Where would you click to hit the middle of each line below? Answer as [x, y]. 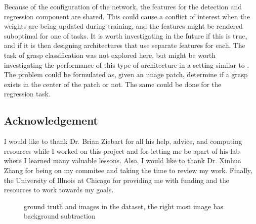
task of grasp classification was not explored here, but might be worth [110, 55]
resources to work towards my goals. [59, 190]
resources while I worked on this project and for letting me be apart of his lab [122, 151]
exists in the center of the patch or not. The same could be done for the [113, 84]
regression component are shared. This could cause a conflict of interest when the [127, 16]
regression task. [27, 94]
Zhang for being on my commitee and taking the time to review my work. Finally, [128, 170]
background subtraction [60, 216]
